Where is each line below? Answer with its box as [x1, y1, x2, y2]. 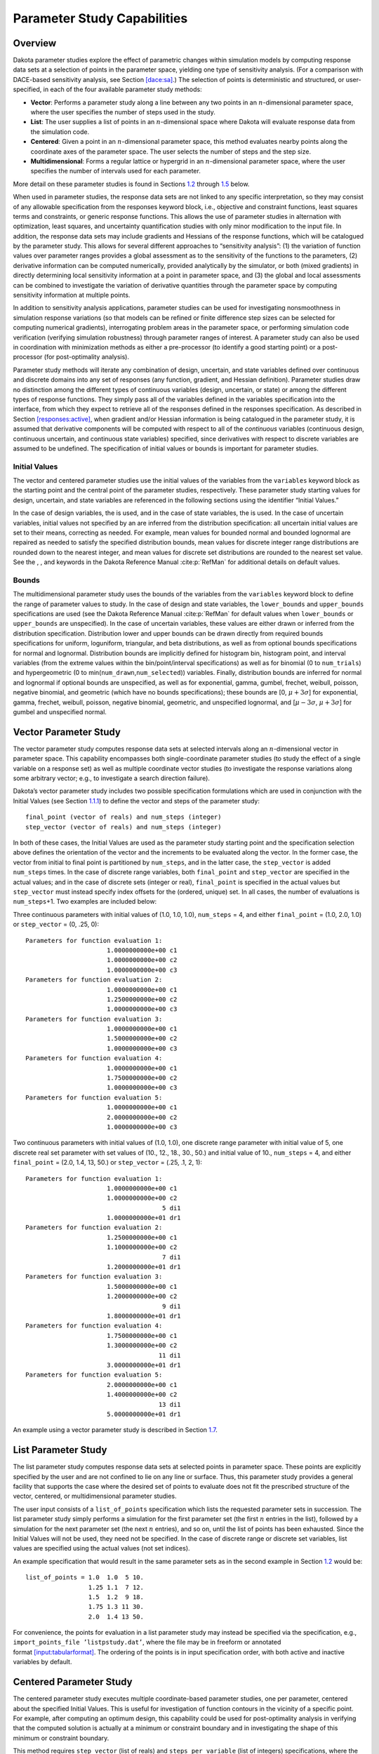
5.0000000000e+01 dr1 [106, 1410, 182, 1418]
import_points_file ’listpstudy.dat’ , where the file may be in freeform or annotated [13, 1638, 281, 1647]
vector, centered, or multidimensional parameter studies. [13, 1492, 177, 1501]
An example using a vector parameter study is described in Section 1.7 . [13, 1426, 218, 1434]
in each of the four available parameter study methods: [43, 85, 203, 94]
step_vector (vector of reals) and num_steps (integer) [25, 823, 222, 831]
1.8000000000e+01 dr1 [106, 1312, 182, 1320]
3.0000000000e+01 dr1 [106, 1361, 182, 1369]
